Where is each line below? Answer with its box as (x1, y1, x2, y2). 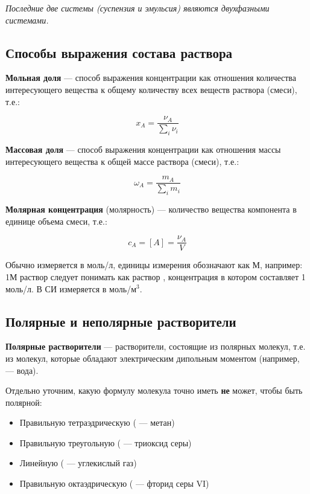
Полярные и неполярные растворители (5, 312, 236, 330)
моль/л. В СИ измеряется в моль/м (5, 282, 137, 295)
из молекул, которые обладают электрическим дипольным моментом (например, (5, 351, 300, 364)
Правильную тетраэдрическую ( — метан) (19, 416, 175, 429)
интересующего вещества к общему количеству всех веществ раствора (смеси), (5, 83, 297, 95)
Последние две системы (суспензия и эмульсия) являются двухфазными (5, 2, 270, 14)
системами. (5, 13, 49, 26)
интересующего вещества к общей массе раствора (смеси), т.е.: (5, 155, 239, 167)
